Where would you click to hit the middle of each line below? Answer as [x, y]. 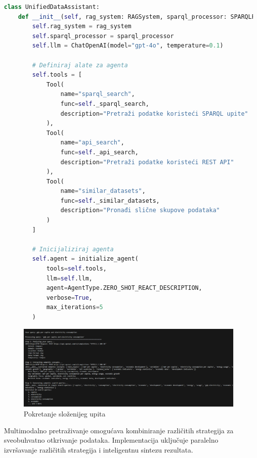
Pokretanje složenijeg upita [65, 413]
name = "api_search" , [92, 143]
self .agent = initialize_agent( [86, 259]
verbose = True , [69, 298]
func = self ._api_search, [100, 152]
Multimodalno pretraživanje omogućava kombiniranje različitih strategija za [119, 430]
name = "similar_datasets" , [103, 191]
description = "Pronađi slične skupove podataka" [140, 210]
